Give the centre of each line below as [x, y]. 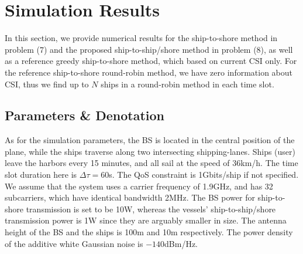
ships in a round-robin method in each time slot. [187, 84]
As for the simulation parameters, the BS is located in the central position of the [150, 140]
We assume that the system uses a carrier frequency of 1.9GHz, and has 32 [139, 186]
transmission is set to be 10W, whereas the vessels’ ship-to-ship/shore [151, 209]
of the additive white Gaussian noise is [74, 243]
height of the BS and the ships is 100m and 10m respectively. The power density [149, 232]
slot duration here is [41, 175]
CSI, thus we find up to [47, 84]
